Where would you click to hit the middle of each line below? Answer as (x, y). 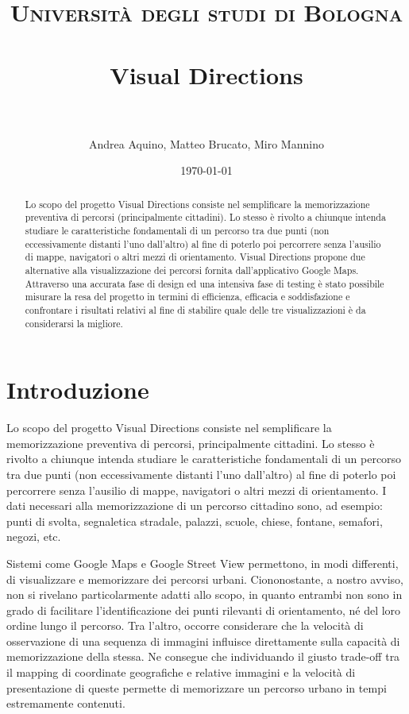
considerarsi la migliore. (74, 323)
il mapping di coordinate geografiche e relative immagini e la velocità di (181, 672)
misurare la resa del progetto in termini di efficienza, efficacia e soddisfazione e (187, 297)
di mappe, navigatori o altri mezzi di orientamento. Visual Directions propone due (195, 257)
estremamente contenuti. (66, 703)
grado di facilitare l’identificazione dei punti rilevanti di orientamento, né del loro (204, 610)
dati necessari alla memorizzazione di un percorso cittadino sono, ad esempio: (195, 506)
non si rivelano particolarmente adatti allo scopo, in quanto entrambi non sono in (204, 594)
